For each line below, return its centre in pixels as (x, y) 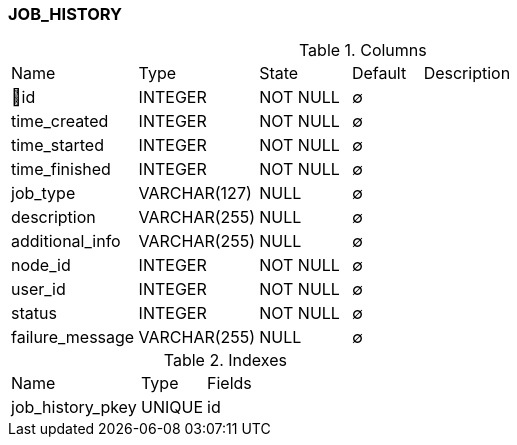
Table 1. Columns (362, 50)
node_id (41, 265)
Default (379, 73)
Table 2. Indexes (225, 360)
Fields (229, 383)
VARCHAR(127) (195, 193)
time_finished (61, 169)
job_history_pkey (74, 407)
